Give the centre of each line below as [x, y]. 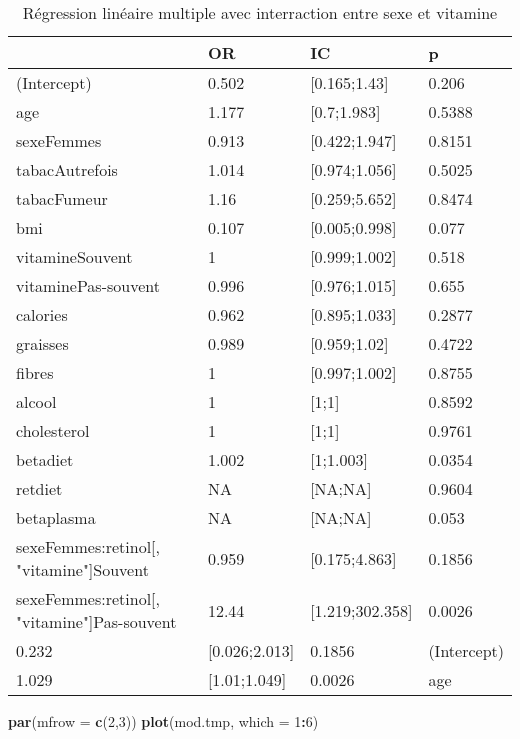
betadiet [45, 459]
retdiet [39, 488]
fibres [35, 372]
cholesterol [53, 430]
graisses [42, 343]
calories [42, 314]
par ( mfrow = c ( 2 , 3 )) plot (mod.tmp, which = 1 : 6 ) [163, 721]
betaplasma [56, 517]
